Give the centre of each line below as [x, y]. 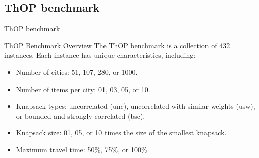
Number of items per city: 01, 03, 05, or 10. [83, 89]
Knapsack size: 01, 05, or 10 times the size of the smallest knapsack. [121, 133]
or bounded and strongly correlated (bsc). [81, 115]
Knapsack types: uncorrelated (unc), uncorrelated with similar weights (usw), [136, 106]
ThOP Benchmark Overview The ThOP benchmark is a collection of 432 [117, 45]
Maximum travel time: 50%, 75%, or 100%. [83, 149]
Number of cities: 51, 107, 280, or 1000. [77, 72]
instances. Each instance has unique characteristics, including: [100, 55]
